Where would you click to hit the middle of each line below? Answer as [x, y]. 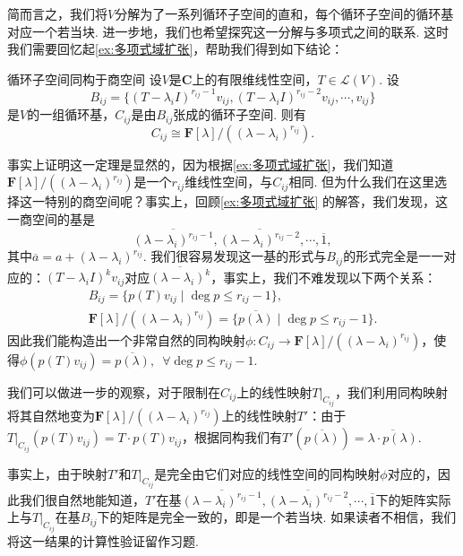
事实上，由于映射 [57, 473]
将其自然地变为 [51, 416]
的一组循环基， [71, 114]
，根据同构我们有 [232, 437]
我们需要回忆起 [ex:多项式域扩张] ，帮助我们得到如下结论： [176, 49]
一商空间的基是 [51, 218]
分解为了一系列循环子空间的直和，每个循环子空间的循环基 [284, 13]
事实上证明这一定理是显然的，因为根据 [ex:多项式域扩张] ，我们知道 [201, 164]
